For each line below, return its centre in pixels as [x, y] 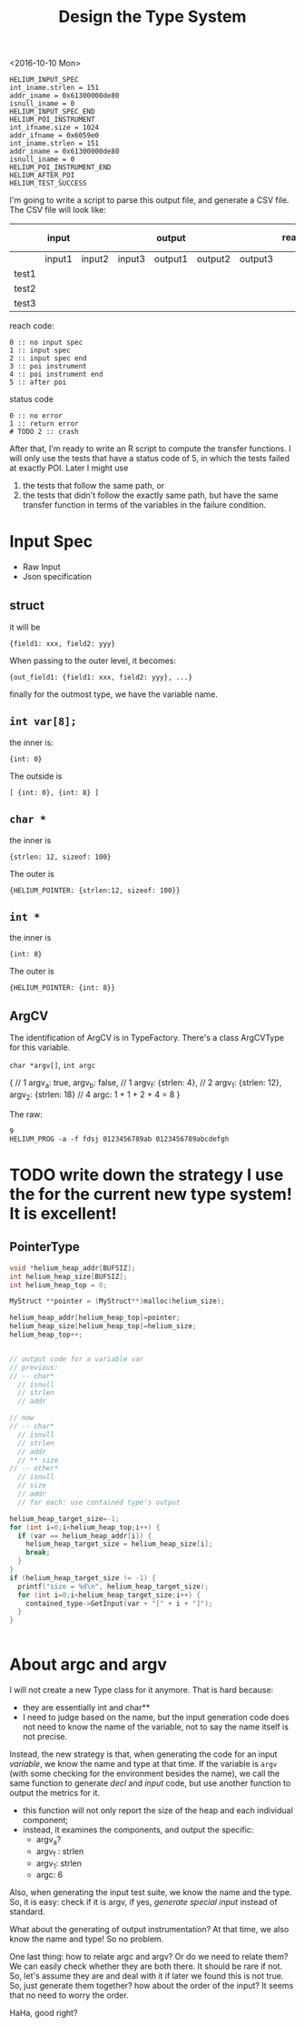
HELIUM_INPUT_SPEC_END [52, 112]
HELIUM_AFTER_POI [42, 176]
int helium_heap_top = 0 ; [58, 1285]
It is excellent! [64, 1213]
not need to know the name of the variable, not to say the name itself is [155, 1727]
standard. [27, 1911]
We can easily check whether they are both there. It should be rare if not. [146, 1966]
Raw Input [41, 567]
